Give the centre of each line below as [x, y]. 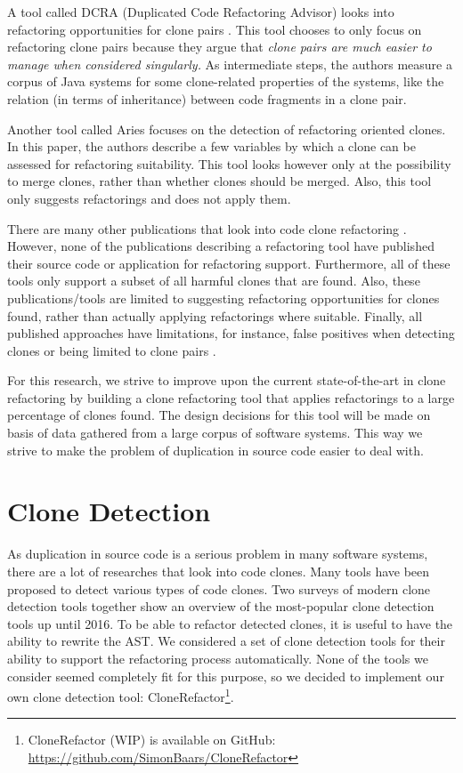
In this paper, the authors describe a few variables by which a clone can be [211, 146]
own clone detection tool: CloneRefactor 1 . [121, 695]
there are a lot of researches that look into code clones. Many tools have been [219, 571]
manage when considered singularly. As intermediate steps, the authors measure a [230, 64]
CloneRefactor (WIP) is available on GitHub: [152, 740]
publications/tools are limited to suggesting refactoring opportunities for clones [223, 298]
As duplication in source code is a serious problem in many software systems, [218, 554]
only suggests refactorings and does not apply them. [149, 198]
